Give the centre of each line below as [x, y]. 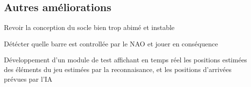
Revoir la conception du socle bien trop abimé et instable [89, 27]
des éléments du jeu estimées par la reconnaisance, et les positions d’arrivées [118, 69]
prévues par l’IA [28, 79]
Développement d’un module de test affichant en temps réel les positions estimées [125, 60]
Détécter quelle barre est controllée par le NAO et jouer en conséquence [111, 43]
